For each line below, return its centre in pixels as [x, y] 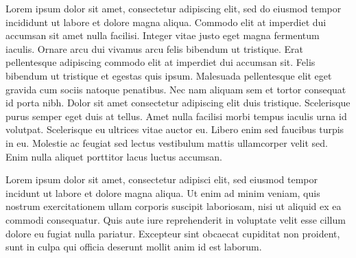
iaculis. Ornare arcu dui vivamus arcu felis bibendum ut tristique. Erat [155, 48]
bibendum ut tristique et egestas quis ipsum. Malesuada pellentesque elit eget [169, 75]
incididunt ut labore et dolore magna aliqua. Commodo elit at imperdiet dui [166, 22]
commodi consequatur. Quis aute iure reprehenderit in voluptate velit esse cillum [176, 219]
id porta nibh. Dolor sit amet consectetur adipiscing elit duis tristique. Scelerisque [178, 103]
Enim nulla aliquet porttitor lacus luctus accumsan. [114, 156]
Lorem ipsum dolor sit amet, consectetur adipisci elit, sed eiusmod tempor [162, 179]
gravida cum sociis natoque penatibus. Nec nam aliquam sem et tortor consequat [176, 89]
